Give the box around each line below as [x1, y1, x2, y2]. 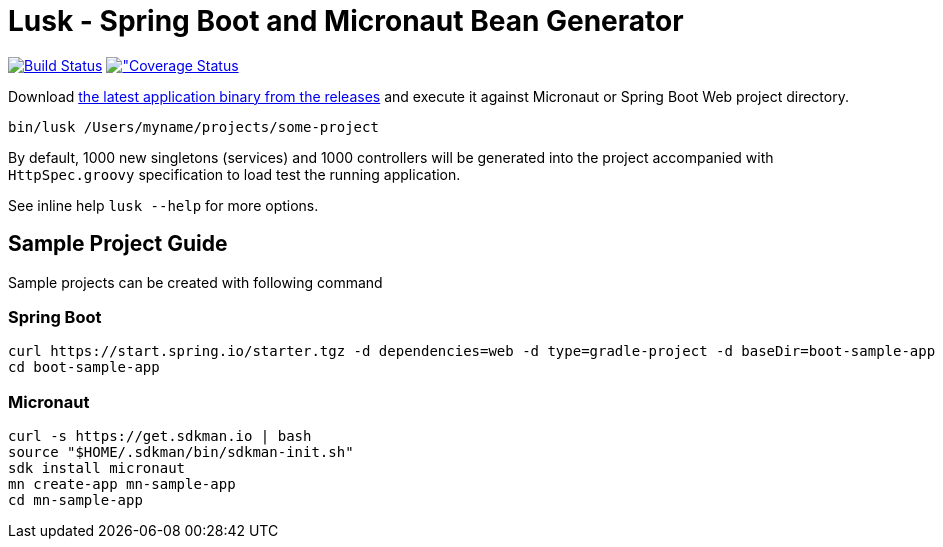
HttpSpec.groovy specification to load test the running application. [8, 165, 461, 183]
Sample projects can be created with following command [8, 273, 383, 291]
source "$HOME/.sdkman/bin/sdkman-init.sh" [8, 444, 354, 461]
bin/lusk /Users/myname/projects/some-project [8, 118, 379, 135]
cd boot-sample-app [8, 359, 160, 376]
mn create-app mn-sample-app [8, 476, 236, 493]
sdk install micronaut [8, 460, 186, 477]
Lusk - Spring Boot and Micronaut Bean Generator [8, 4, 684, 38]
